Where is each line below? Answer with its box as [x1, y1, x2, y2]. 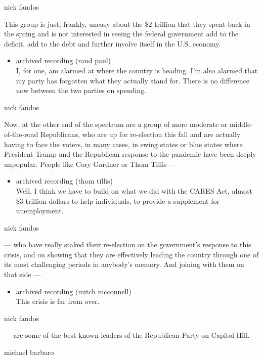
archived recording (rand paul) [16, 55, 111, 66]
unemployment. [16, 205, 64, 216]
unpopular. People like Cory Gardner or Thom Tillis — [4, 158, 177, 169]
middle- [229, 119, 253, 129]
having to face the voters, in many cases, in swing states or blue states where [4, 139, 243, 149]
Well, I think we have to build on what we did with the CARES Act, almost [16, 185, 252, 196]
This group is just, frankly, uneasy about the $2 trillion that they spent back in [4, 18, 250, 29]
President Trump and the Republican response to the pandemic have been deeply [4, 149, 256, 159]
